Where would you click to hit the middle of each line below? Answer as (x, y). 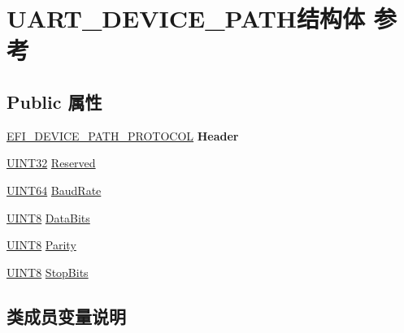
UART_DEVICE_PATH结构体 (186, 18)
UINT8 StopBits (48, 272)
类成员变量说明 (66, 316)
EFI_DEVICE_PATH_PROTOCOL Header (123, 135)
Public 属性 (54, 101)
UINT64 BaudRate (54, 190)
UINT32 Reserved (51, 163)
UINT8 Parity (41, 245)
